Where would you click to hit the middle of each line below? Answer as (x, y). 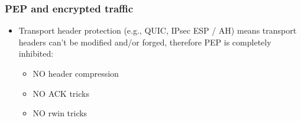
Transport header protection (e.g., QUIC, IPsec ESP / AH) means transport (158, 30)
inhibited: (36, 53)
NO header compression (76, 73)
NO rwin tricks (60, 113)
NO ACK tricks (61, 93)
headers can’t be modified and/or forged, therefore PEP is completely (145, 42)
